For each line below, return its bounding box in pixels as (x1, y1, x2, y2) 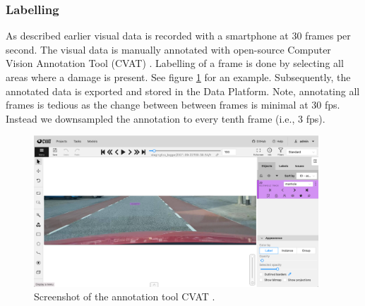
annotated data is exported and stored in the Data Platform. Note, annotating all (6, 83, 360, 98)
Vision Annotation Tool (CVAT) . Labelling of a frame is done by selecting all (6, 56, 344, 71)
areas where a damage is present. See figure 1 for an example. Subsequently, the (6, 70, 351, 84)
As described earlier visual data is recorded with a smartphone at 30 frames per (6, 28, 351, 43)
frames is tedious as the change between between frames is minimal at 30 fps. (6, 97, 340, 112)
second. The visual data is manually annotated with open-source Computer (6, 42, 331, 56)
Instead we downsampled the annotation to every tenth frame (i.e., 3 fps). (6, 111, 325, 126)
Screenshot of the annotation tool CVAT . (34, 289, 215, 304)
